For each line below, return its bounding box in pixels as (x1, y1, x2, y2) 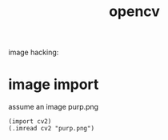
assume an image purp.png (8, 102, 98, 112)
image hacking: (8, 47, 59, 58)
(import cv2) (8, 118, 52, 126)
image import (8, 75, 99, 94)
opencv (109, 2, 160, 21)
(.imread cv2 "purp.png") (8, 125, 94, 133)
